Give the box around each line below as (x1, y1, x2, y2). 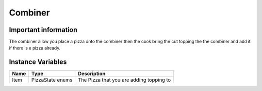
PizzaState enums (31, 76, 73, 83)
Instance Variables (9, 58, 67, 66)
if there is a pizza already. (9, 45, 61, 51)
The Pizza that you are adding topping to (78, 76, 171, 83)
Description (78, 70, 106, 77)
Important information (9, 26, 78, 34)
